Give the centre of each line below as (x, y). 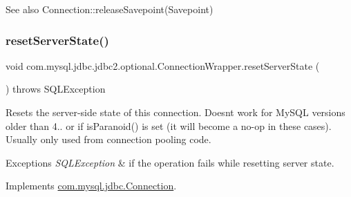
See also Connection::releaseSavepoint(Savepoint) (110, 9)
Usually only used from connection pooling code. (108, 139)
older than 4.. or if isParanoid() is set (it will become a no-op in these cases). (169, 125)
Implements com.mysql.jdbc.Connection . (91, 186)
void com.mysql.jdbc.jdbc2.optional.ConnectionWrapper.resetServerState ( (163, 65)
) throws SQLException (56, 89)
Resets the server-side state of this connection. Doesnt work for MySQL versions (175, 112)
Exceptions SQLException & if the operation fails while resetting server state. (170, 162)
